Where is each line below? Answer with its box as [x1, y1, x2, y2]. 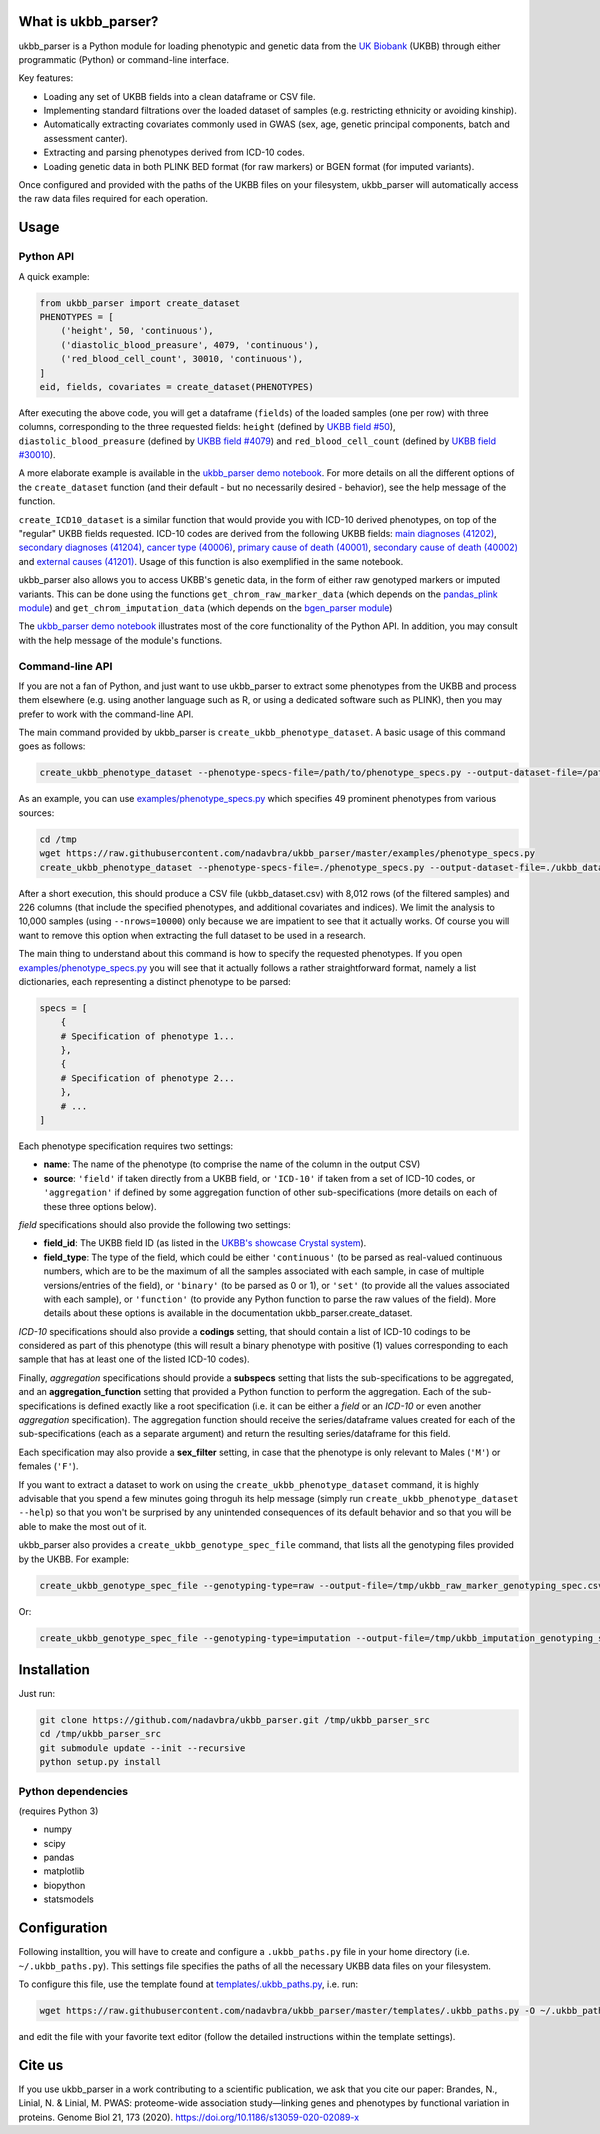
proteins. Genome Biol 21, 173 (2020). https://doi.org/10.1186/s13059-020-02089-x [18, 2111, 360, 2123]
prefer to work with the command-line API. [18, 708, 194, 720]
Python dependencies [18, 1784, 129, 1798]
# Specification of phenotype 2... [60, 1072, 235, 1084]
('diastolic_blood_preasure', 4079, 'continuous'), [60, 339, 320, 350]
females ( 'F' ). [18, 1460, 79, 1472]
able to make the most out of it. [18, 1520, 147, 1532]
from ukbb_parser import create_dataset [39, 297, 240, 309]
